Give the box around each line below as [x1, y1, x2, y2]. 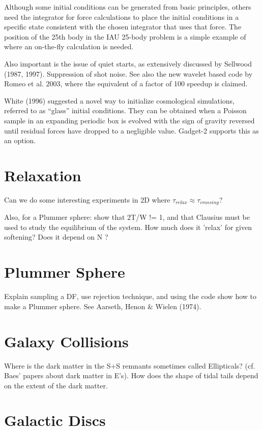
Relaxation [4, 164, 81, 185]
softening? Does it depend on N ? [4, 231, 108, 242]
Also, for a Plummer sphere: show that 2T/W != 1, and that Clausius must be [4, 212, 250, 222]
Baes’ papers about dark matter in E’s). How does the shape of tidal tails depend [4, 370, 258, 381]
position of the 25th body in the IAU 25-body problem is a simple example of [4, 31, 246, 42]
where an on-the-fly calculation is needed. [4, 41, 134, 52]
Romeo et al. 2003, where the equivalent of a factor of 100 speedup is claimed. [4, 78, 248, 89]
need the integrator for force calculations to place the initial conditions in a [4, 11, 239, 22]
